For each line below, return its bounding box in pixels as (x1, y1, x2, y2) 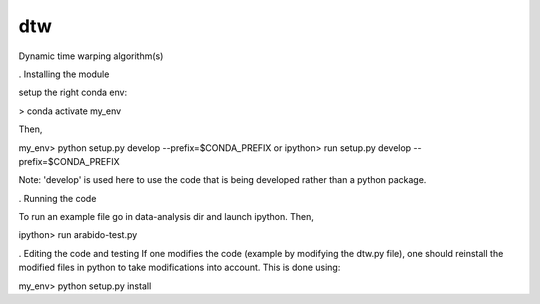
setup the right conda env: (18, 86, 128, 99)
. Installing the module (18, 68, 110, 80)
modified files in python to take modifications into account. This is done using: (18, 261, 341, 274)
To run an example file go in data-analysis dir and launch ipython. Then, (18, 211, 315, 223)
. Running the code (18, 192, 97, 204)
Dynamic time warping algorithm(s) (18, 50, 164, 62)
